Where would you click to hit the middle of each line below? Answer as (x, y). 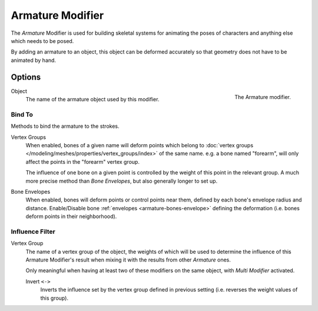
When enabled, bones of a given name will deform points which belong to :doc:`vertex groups (139, 145)
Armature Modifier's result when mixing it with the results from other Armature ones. (128, 260)
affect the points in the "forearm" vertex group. (82, 161)
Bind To (22, 114)
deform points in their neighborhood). (71, 216)
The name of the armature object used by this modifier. (92, 100)
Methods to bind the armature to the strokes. (65, 126)
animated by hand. (33, 60)
